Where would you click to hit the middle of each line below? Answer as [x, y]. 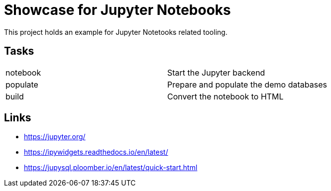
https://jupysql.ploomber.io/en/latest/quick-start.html [111, 168]
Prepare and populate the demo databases [247, 84]
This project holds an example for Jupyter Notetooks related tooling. [116, 32]
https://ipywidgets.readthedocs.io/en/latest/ [96, 152]
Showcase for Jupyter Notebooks [117, 10]
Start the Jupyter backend [216, 72]
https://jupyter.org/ [55, 137]
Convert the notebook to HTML [225, 96]
